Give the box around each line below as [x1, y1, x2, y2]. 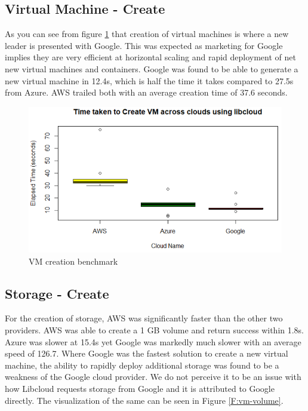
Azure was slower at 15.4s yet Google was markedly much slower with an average [5, 335, 301, 348]
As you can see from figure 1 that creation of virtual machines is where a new [5, 27, 289, 40]
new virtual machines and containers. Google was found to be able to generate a [5, 62, 298, 75]
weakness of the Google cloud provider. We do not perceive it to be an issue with [5, 370, 301, 383]
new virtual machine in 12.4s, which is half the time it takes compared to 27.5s [5, 74, 294, 87]
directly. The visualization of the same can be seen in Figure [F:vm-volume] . [5, 394, 284, 406]
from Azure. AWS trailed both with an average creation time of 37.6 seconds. [5, 86, 288, 99]
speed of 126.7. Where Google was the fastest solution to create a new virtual [5, 347, 288, 360]
